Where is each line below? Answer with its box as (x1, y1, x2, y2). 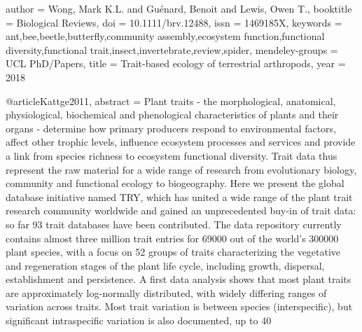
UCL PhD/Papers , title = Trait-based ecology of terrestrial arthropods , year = (6, 56, 346, 71)
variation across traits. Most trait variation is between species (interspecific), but (6, 299, 353, 314)
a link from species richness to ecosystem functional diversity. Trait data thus (6, 148, 337, 162)
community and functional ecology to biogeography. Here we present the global (6, 176, 344, 191)
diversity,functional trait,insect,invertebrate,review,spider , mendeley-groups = (6, 42, 338, 57)
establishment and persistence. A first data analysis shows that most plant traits (6, 272, 351, 286)
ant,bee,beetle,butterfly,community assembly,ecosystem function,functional (6, 29, 325, 43)
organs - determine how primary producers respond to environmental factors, (6, 120, 337, 135)
